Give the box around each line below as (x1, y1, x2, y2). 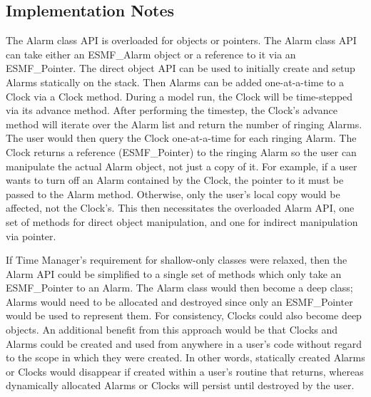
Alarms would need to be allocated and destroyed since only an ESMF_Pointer (6, 294, 353, 309)
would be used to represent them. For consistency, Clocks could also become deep (6, 308, 362, 323)
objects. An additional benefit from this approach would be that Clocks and (6, 322, 338, 337)
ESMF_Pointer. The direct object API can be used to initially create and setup (6, 61, 355, 76)
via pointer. (6, 228, 56, 243)
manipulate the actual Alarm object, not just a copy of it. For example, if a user (6, 158, 357, 173)
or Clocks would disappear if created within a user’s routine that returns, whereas (6, 364, 364, 378)
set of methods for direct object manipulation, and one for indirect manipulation (6, 214, 358, 229)
